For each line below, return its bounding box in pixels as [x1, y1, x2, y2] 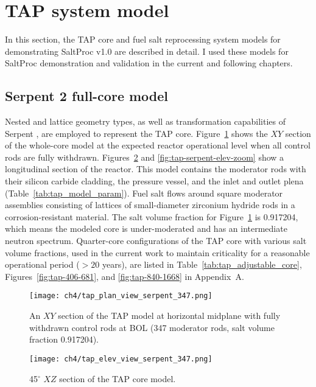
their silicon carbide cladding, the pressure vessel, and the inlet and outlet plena [5, 175, 304, 187]
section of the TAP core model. [59, 372, 176, 385]
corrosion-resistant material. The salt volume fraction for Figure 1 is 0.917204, [5, 210, 298, 223]
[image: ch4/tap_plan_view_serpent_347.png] [29, 291, 212, 301]
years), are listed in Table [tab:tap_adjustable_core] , [102, 258, 302, 271]
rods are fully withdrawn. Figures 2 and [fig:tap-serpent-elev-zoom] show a [5, 150, 284, 163]
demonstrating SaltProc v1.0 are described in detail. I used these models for [5, 44, 289, 57]
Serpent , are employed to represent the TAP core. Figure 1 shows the [5, 127, 268, 139]
